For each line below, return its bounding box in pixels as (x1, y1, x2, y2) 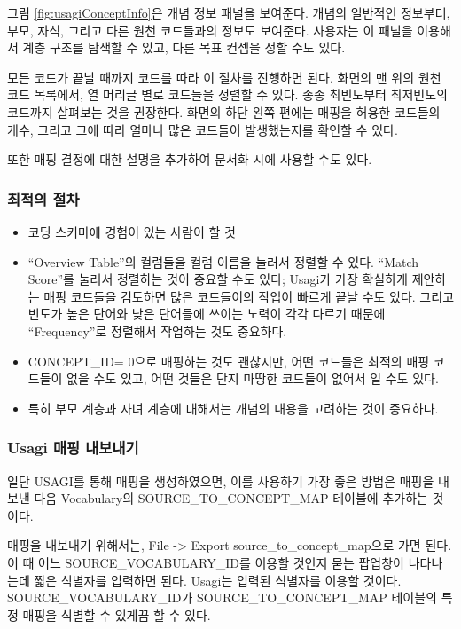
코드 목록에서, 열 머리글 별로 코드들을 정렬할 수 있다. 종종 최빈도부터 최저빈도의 (7, 85, 448, 104)
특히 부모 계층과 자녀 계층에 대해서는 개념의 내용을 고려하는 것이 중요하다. (27, 398, 439, 417)
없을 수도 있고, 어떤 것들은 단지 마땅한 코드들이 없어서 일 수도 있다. (66, 369, 439, 388)
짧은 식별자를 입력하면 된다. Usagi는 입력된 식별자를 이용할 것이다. (34, 570, 402, 589)
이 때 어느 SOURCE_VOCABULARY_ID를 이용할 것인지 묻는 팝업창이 (7, 553, 404, 571)
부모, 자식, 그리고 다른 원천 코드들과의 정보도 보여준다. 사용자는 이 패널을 (7, 20, 413, 39)
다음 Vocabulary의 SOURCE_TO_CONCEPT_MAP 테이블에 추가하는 (34, 489, 428, 507)
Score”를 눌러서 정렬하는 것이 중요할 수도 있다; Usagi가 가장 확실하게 (27, 270, 408, 288)
